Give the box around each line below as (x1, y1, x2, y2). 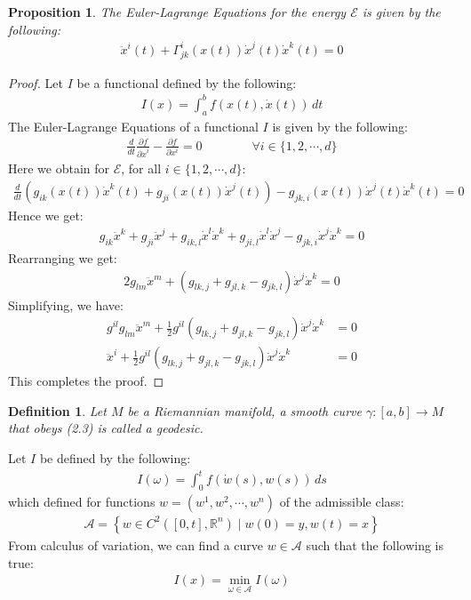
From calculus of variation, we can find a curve (8, 535, 263, 554)
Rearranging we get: (8, 248, 117, 267)
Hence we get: (8, 205, 84, 224)
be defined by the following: (39, 449, 191, 467)
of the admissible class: (279, 492, 404, 510)
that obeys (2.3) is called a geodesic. (8, 419, 204, 437)
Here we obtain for (8, 159, 110, 178)
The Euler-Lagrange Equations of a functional (8, 116, 259, 135)
